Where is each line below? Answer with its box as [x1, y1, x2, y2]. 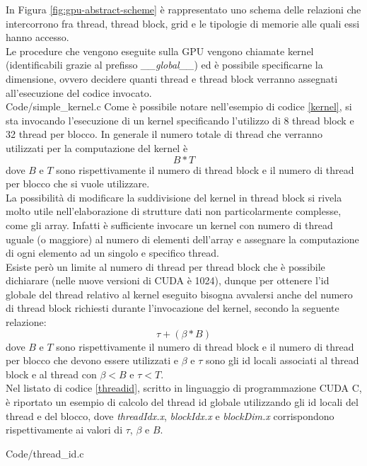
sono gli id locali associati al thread [205, 353, 359, 368]
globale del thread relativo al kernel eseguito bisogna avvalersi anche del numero [6, 286, 353, 301]
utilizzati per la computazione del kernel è [6, 140, 188, 155]
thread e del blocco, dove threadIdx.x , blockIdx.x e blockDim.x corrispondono [6, 408, 334, 423]
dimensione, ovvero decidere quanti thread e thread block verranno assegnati [6, 71, 338, 86]
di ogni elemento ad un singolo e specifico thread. [6, 245, 219, 260]
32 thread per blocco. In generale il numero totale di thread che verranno [6, 127, 322, 141]
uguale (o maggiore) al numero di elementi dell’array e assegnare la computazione [6, 231, 359, 246]
